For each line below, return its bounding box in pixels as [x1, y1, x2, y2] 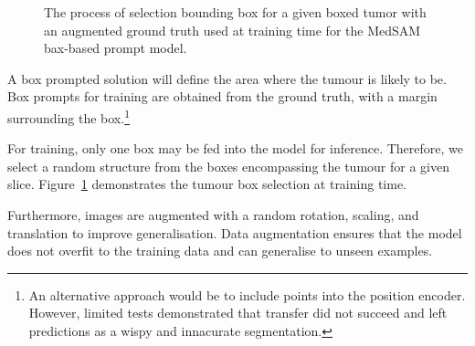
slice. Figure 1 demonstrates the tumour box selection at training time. [7, 174, 406, 194]
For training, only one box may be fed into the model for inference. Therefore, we [7, 139, 463, 158]
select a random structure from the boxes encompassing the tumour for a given [7, 156, 449, 175]
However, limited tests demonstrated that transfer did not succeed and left [28, 303, 448, 322]
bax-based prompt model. [44, 38, 187, 58]
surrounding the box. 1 [7, 105, 130, 127]
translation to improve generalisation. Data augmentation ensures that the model [7, 223, 462, 242]
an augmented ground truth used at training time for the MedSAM [44, 20, 421, 39]
